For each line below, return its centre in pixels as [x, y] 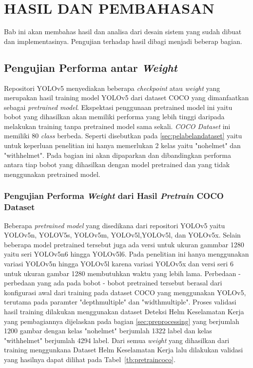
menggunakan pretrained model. [52, 174]
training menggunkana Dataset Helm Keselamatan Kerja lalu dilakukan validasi [124, 350]
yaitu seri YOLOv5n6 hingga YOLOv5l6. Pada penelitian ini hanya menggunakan [126, 254]
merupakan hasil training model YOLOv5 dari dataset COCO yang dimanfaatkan [126, 97]
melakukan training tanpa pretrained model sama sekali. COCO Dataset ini [117, 126]
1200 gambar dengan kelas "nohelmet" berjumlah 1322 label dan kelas [108, 331]
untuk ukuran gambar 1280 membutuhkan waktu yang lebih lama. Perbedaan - [122, 273]
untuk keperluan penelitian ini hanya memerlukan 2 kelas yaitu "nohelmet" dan [122, 145]
